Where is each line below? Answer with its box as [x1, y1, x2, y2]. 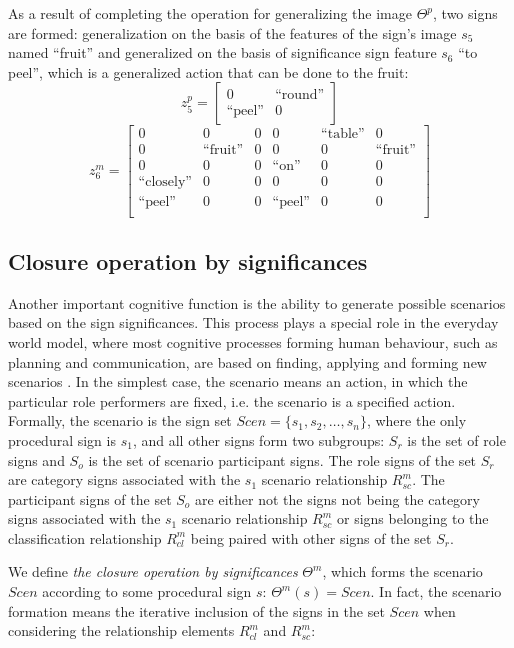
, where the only [366, 410, 467, 431]
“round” [275, 88, 325, 103]
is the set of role [407, 429, 506, 450]
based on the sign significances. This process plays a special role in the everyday [8, 312, 499, 333]
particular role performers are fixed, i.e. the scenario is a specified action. [8, 390, 456, 411]
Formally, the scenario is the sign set [8, 410, 232, 431]
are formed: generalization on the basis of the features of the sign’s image [8, 22, 457, 43]
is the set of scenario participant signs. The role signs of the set [88, 449, 477, 470]
